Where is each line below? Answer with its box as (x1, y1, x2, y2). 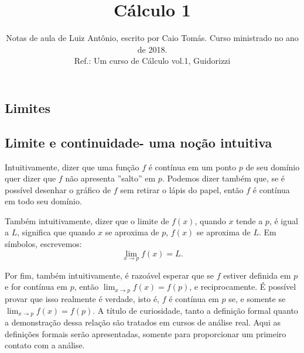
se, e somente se (228, 292, 286, 304)
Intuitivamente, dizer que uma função (5, 160, 139, 173)
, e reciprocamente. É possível (189, 280, 296, 293)
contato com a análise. (5, 339, 85, 351)
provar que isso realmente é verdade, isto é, (5, 292, 160, 304)
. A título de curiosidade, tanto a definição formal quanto (93, 304, 298, 316)
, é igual (269, 214, 298, 227)
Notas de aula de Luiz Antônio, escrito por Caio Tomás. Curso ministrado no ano (6, 32, 299, 44)
